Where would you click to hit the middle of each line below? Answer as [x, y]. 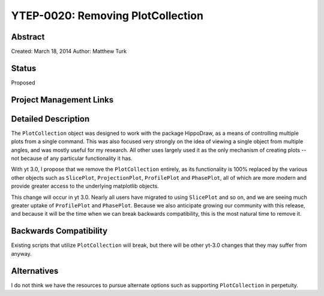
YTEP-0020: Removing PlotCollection [107, 16]
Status [24, 68]
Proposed [23, 82]
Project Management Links [62, 100]
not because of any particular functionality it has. [72, 158]
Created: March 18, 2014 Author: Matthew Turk [69, 52]
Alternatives [35, 271]
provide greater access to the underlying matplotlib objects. [85, 186]
